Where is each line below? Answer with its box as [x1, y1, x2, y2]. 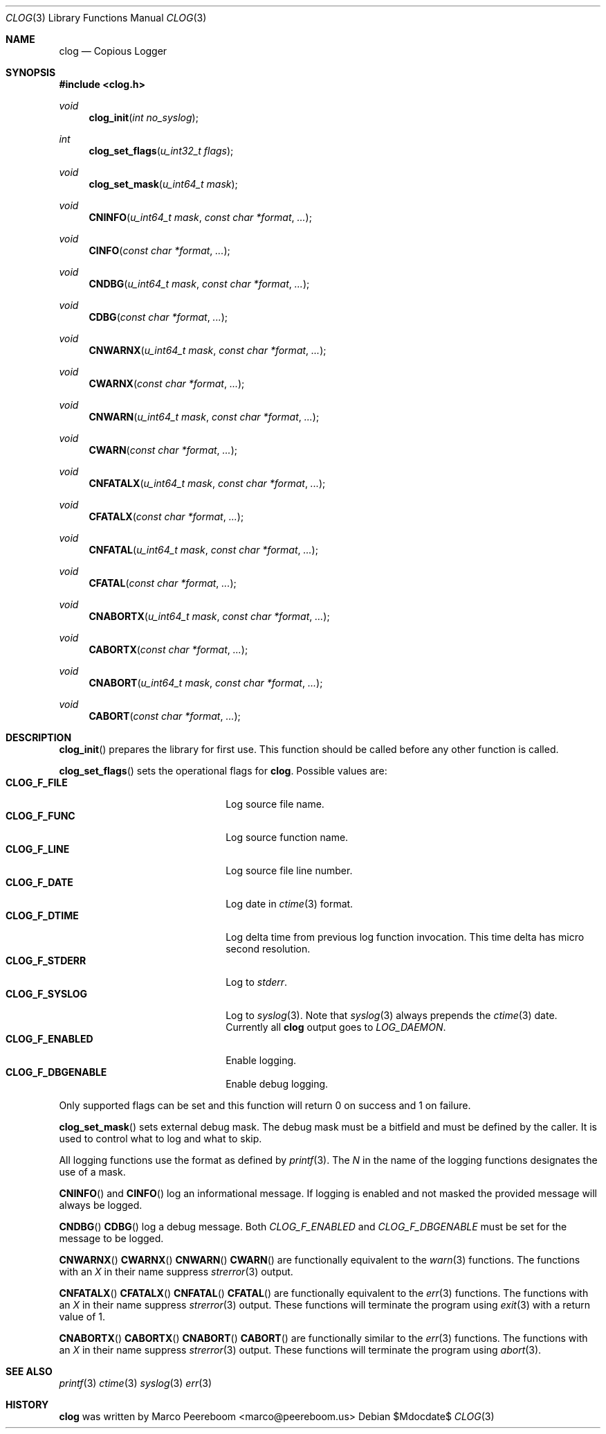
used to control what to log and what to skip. [59, 1133, 262, 1144]
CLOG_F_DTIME [6, 910, 79, 921]
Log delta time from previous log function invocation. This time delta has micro [226, 931, 585, 943]
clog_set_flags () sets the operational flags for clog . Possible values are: [59, 765, 387, 777]
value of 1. [59, 1311, 106, 1322]
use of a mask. [59, 1166, 126, 1178]
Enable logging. [226, 1054, 297, 1066]
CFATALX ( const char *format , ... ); [89, 511, 244, 522]
